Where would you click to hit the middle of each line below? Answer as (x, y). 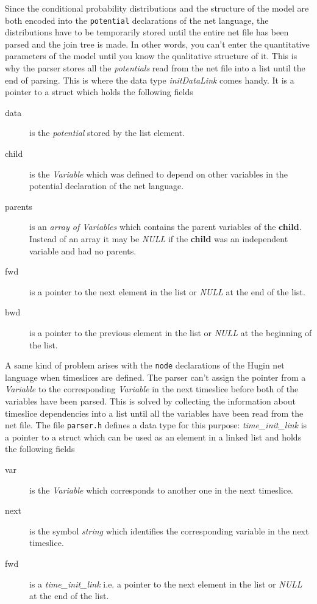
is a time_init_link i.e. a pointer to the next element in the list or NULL (166, 584)
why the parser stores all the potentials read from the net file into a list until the (155, 68)
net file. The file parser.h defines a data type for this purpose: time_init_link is (156, 425)
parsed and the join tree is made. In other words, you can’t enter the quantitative (157, 44)
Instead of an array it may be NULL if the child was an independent (159, 238)
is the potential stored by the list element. (107, 133)
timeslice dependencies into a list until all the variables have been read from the (154, 413)
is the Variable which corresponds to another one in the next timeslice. (161, 490)
